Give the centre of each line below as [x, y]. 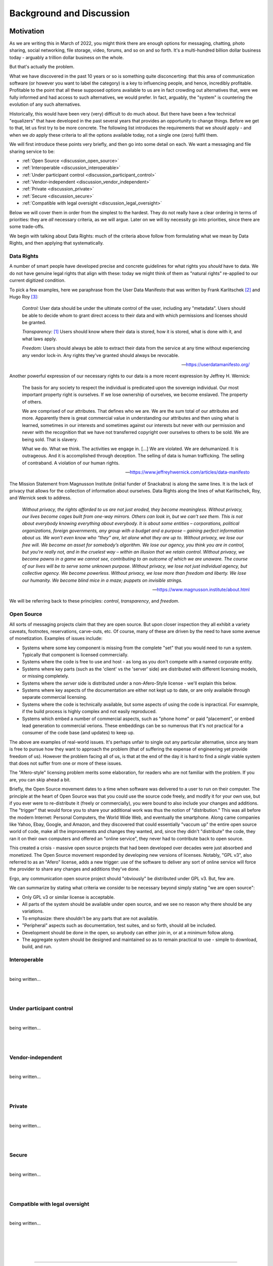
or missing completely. [45, 676]
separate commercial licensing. [55, 697]
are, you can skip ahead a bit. [40, 779]
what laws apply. [39, 339]
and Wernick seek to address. [40, 498]
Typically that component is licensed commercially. [75, 655]
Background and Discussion [70, 13]
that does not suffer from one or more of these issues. [66, 763]
